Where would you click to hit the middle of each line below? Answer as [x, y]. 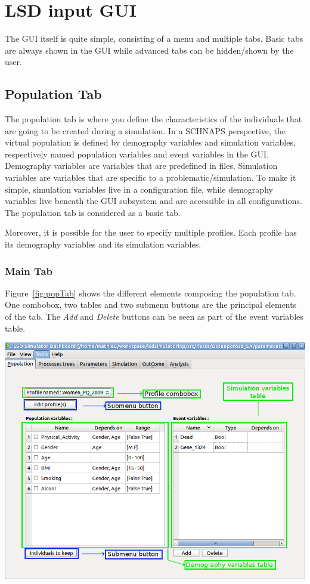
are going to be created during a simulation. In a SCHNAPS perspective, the [145, 130]
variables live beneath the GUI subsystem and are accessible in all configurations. [154, 201]
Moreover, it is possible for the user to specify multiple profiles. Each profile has [151, 232]
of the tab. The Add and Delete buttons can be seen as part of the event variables [154, 316]
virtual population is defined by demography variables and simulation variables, [150, 142]
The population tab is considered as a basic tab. [93, 212]
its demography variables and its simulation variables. [103, 244]
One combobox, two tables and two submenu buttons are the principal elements [151, 305]
